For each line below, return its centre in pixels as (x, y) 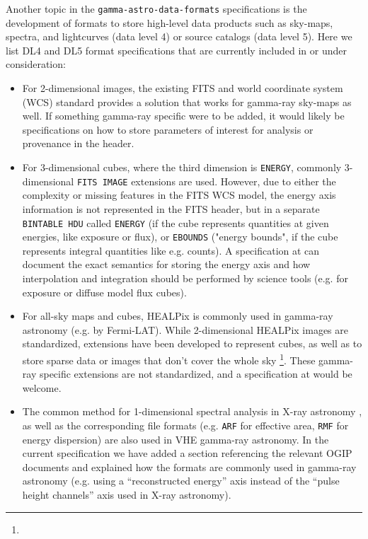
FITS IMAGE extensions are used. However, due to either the (206, 181)
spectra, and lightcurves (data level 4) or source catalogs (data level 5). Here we (179, 36)
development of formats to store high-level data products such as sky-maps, (169, 22)
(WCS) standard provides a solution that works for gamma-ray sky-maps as (187, 102)
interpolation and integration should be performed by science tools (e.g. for (185, 278)
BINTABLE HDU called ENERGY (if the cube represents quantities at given (176, 222)
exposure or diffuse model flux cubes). (104, 292)
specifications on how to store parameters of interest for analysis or (168, 129)
